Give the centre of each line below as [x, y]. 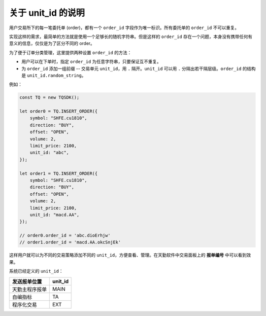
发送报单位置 [27, 281]
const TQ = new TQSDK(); [50, 98]
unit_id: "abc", [49, 153]
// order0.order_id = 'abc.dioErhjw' [65, 236]
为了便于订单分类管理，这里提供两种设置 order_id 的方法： [70, 52]
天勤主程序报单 [29, 289]
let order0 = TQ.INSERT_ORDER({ [59, 111]
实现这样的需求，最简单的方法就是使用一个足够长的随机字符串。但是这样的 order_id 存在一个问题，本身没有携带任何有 [131, 36]
